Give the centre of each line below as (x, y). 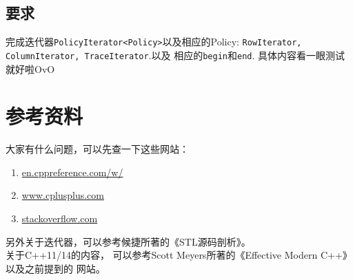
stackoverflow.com (60, 218)
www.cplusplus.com (63, 195)
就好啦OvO (30, 68)
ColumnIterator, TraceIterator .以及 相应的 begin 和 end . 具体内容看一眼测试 (175, 55)
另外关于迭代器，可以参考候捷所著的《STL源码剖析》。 (128, 241)
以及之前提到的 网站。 (56, 268)
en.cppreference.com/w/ (72, 172)
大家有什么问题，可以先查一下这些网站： (97, 149)
